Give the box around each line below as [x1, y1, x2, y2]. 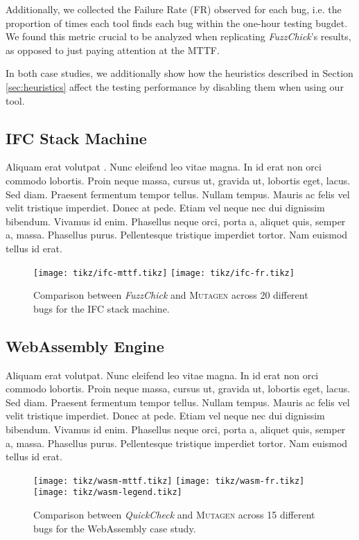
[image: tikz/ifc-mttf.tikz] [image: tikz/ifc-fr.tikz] [33, 268, 295, 278]
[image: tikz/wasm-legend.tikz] [33, 487, 182, 498]
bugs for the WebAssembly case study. [33, 521, 196, 535]
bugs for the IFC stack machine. [33, 301, 170, 315]
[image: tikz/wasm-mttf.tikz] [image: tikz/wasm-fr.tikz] [33, 476, 305, 486]
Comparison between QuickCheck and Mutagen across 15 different [33, 507, 315, 522]
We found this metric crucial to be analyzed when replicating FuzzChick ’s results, [6, 29, 351, 44]
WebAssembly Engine [6, 335, 164, 356]
